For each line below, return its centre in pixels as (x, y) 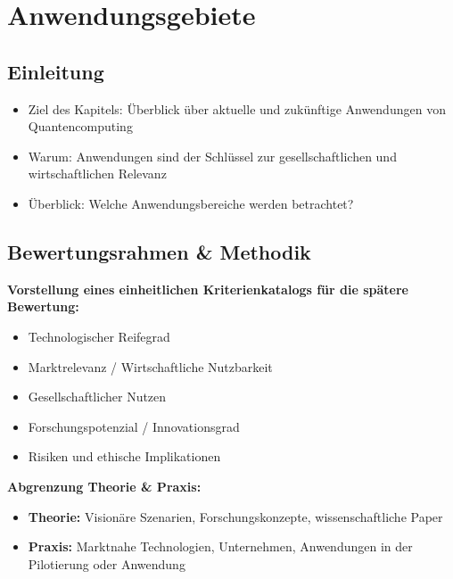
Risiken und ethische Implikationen (124, 456)
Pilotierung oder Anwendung (107, 563)
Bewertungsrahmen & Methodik (159, 251)
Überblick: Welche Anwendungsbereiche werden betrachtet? (191, 203)
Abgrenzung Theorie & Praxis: (104, 486)
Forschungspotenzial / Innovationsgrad (134, 426)
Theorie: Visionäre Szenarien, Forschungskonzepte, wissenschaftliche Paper (235, 516)
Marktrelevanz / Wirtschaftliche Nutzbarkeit (150, 366)
